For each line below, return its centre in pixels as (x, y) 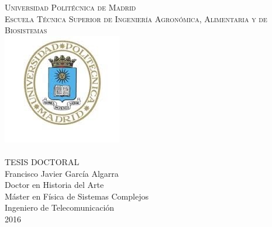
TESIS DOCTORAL (42, 161)
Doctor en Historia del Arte (54, 185)
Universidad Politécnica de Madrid (70, 7)
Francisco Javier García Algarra (62, 173)
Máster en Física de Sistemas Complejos (77, 196)
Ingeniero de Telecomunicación (60, 207)
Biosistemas (26, 30)
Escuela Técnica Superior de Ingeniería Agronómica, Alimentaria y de (136, 18)
